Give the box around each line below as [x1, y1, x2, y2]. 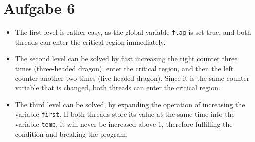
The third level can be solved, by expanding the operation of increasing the [15, 99, 245, 109]
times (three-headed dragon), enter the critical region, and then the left [15, 63, 234, 73]
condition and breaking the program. [15, 128, 128, 139]
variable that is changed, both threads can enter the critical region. [15, 82, 220, 93]
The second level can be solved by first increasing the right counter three [15, 53, 238, 64]
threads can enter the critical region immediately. [15, 36, 166, 47]
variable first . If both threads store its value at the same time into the [15, 109, 235, 119]
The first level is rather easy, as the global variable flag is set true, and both [15, 27, 251, 37]
